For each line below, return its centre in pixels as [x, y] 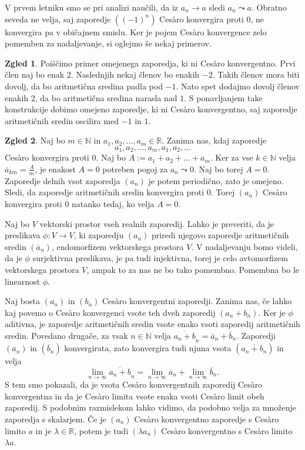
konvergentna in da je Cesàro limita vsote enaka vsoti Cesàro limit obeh [135, 396]
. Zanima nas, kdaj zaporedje [214, 140]
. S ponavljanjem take [223, 97]
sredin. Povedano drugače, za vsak [66, 335]
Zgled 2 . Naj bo [35, 140]
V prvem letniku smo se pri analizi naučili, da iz [92, 7]
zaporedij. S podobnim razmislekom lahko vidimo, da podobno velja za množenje [151, 407]
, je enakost [55, 169]
